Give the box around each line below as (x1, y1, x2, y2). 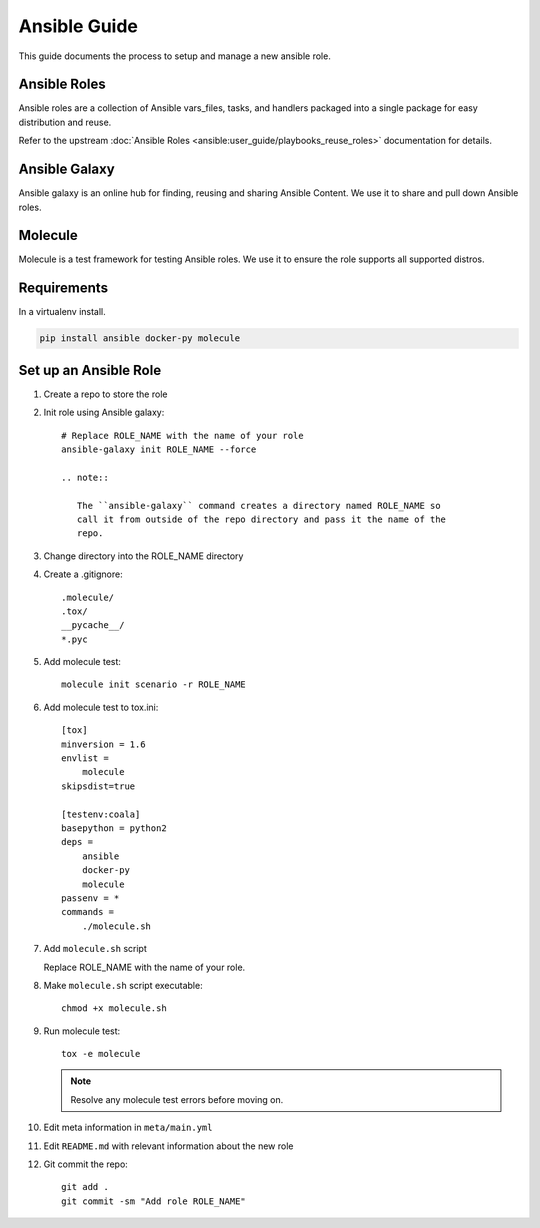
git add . (61, 1181, 109, 1193)
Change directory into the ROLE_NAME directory (43, 550, 244, 562)
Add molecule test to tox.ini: (43, 701, 159, 713)
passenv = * (61, 892, 120, 904)
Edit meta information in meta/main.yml (43, 1121, 213, 1134)
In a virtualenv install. (18, 306, 107, 318)
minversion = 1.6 (61, 738, 146, 750)
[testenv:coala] (61, 808, 141, 820)
